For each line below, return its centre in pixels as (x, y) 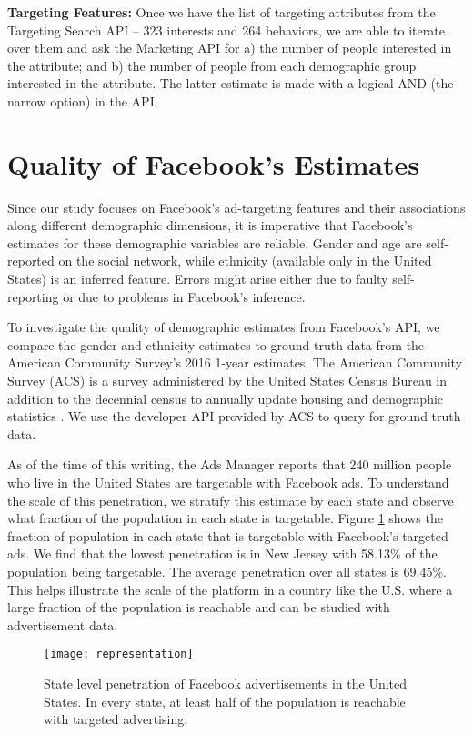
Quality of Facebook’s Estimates (213, 163)
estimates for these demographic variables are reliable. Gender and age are (215, 242)
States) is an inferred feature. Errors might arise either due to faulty (198, 279)
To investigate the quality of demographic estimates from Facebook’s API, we (224, 327)
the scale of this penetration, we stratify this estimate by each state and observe (231, 500)
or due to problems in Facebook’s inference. (184, 296)
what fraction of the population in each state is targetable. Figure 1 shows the (225, 518)
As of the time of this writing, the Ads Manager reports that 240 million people (230, 464)
